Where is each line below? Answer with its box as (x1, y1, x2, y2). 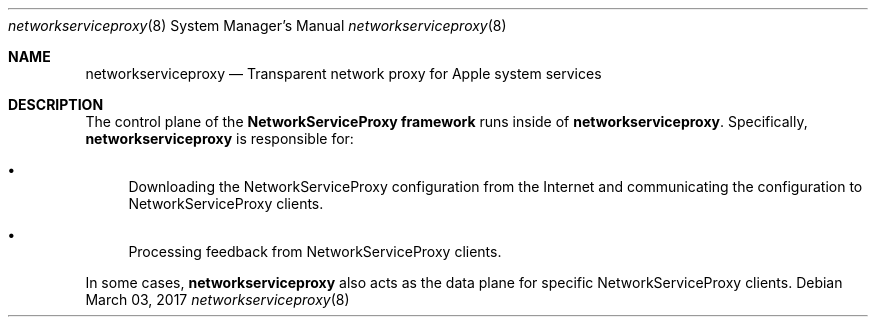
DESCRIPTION (8, 96, 104, 113)
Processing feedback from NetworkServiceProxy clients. (128, 243, 502, 260)
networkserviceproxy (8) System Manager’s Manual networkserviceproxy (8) (8, 17, 507, 34)
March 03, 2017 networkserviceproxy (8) (85, 291, 350, 308)
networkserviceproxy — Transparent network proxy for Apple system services (85, 65, 602, 82)
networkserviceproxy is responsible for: (85, 130, 354, 147)
